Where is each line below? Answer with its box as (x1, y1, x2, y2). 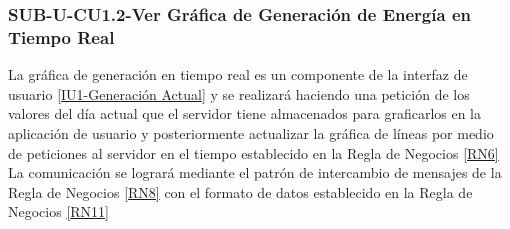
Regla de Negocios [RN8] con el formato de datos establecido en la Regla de (8, 181, 473, 202)
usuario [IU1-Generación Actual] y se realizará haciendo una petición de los (8, 83, 470, 104)
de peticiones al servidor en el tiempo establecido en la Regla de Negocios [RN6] (8, 142, 499, 163)
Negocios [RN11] (8, 201, 109, 222)
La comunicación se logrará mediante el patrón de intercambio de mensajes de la (8, 162, 502, 183)
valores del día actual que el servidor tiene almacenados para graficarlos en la (8, 103, 482, 124)
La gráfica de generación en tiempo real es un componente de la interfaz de (8, 64, 468, 85)
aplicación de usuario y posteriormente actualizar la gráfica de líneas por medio (8, 122, 494, 143)
